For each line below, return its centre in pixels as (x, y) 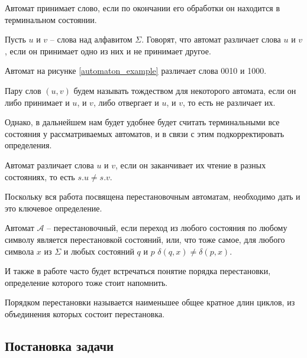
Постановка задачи (59, 345)
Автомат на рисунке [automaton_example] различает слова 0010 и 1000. (136, 71)
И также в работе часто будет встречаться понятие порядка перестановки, (138, 271)
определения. (28, 145)
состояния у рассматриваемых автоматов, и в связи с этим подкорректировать (145, 133)
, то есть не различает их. (229, 102)
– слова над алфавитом (91, 39)
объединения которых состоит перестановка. (85, 313)
